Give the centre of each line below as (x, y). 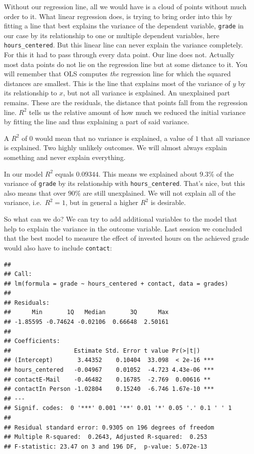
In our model (23, 173)
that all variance (225, 138)
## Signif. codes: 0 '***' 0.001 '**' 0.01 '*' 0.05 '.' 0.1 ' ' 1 (118, 408)
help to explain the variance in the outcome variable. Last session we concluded (123, 228)
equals (65, 173)
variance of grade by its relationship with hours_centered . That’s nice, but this (125, 183)
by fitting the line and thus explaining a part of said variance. (97, 122)
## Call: (18, 274)
